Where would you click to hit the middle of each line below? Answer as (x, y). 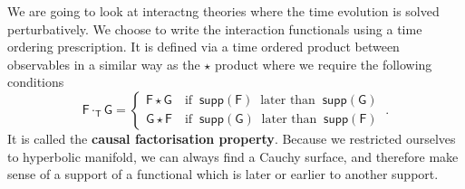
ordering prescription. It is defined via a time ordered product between (203, 47)
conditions (36, 82)
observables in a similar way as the (104, 64)
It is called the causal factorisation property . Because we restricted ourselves (232, 138)
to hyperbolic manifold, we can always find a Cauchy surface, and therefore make (233, 156)
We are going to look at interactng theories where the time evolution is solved (223, 11)
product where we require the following (324, 64)
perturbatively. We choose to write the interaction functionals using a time (215, 28)
